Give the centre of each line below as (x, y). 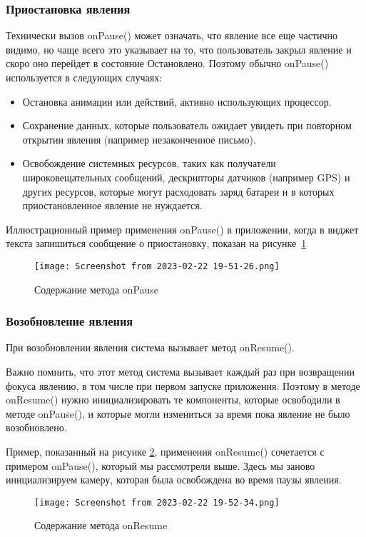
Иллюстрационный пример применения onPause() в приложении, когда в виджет (182, 229)
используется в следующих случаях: (84, 77)
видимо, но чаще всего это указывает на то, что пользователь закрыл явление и (179, 49)
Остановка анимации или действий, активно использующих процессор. (177, 101)
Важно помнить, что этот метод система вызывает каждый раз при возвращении (181, 371)
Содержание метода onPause (97, 289)
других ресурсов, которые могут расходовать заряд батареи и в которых (178, 191)
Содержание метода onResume (101, 525)
